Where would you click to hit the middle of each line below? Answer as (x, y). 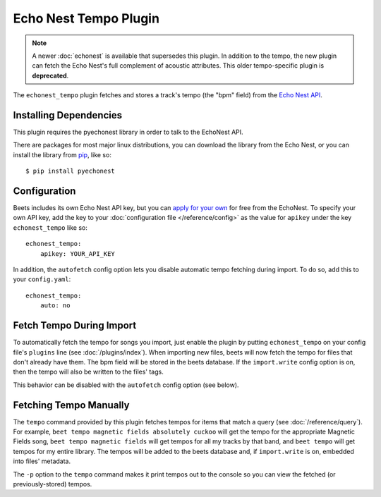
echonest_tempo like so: (50, 227)
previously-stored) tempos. (53, 484)
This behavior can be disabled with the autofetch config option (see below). (126, 385)
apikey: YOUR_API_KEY (78, 253)
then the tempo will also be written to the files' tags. (88, 372)
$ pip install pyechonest (71, 171)
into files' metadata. (42, 461)
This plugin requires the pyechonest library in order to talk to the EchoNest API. (128, 132)
